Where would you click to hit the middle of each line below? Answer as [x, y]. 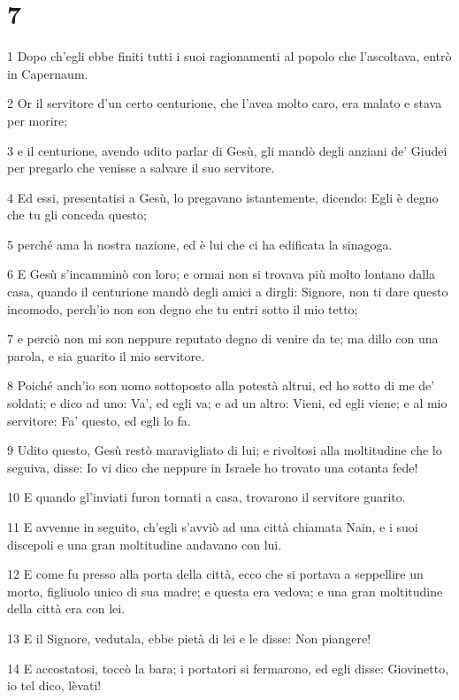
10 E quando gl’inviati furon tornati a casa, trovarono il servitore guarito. [207, 497]
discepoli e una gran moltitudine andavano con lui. [145, 544]
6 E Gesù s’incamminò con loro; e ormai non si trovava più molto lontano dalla [222, 274]
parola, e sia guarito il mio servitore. [106, 355]
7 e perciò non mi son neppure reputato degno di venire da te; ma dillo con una [223, 338]
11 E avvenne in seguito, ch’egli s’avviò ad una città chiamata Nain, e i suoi [213, 527]
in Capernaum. [48, 73]
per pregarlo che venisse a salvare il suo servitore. [141, 168]
